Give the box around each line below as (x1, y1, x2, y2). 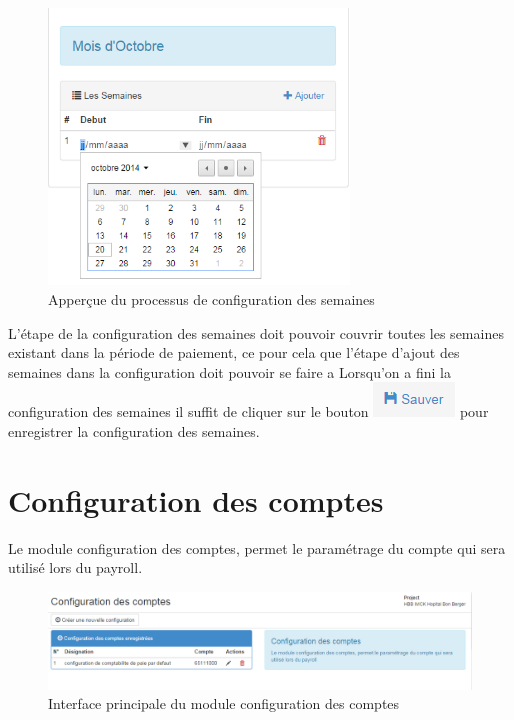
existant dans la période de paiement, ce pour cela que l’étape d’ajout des (8, 342, 460, 363)
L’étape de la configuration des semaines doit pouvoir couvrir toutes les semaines (8, 322, 504, 343)
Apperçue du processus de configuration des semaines (48, 288, 375, 309)
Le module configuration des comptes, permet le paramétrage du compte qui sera (8, 537, 506, 558)
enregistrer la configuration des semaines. (8, 420, 260, 441)
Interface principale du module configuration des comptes (48, 693, 400, 714)
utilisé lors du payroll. (8, 557, 143, 578)
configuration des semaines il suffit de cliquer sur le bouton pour (8, 401, 489, 422)
